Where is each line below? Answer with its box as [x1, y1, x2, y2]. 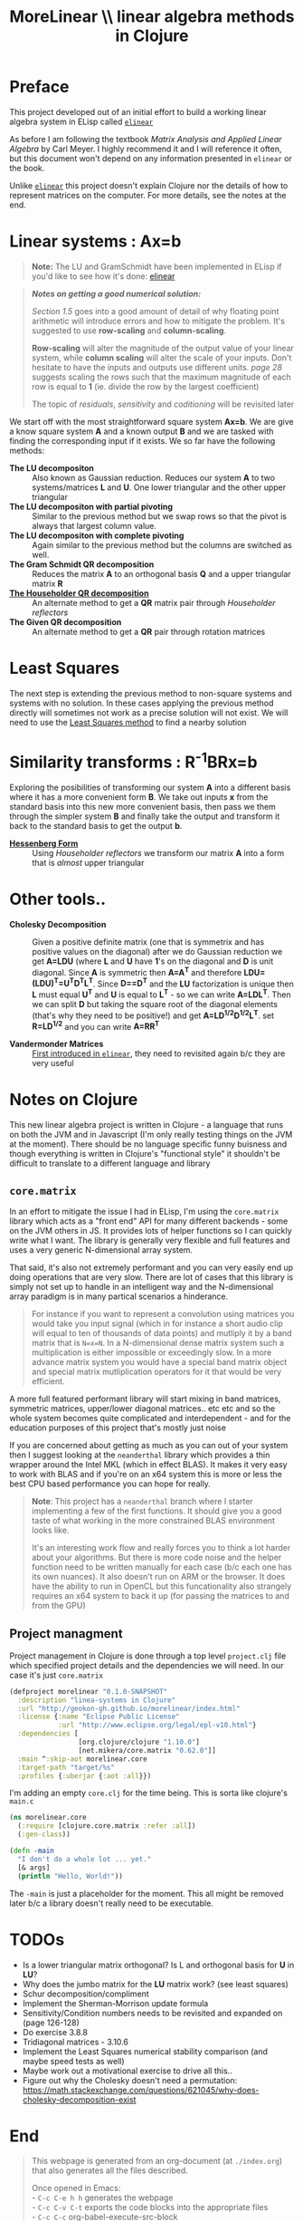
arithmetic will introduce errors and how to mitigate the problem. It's [31, 315, 285, 326]
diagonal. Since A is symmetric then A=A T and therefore [32, 966, 242, 977]
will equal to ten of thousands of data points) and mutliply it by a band [31, 1328, 292, 1339]
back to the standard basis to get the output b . [9, 821, 183, 832]
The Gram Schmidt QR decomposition [9, 559, 155, 570]
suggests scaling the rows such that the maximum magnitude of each [31, 371, 291, 382]
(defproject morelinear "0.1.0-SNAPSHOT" [9, 1687, 168, 1696]
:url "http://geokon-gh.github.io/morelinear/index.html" [17, 1704, 241, 1713]
